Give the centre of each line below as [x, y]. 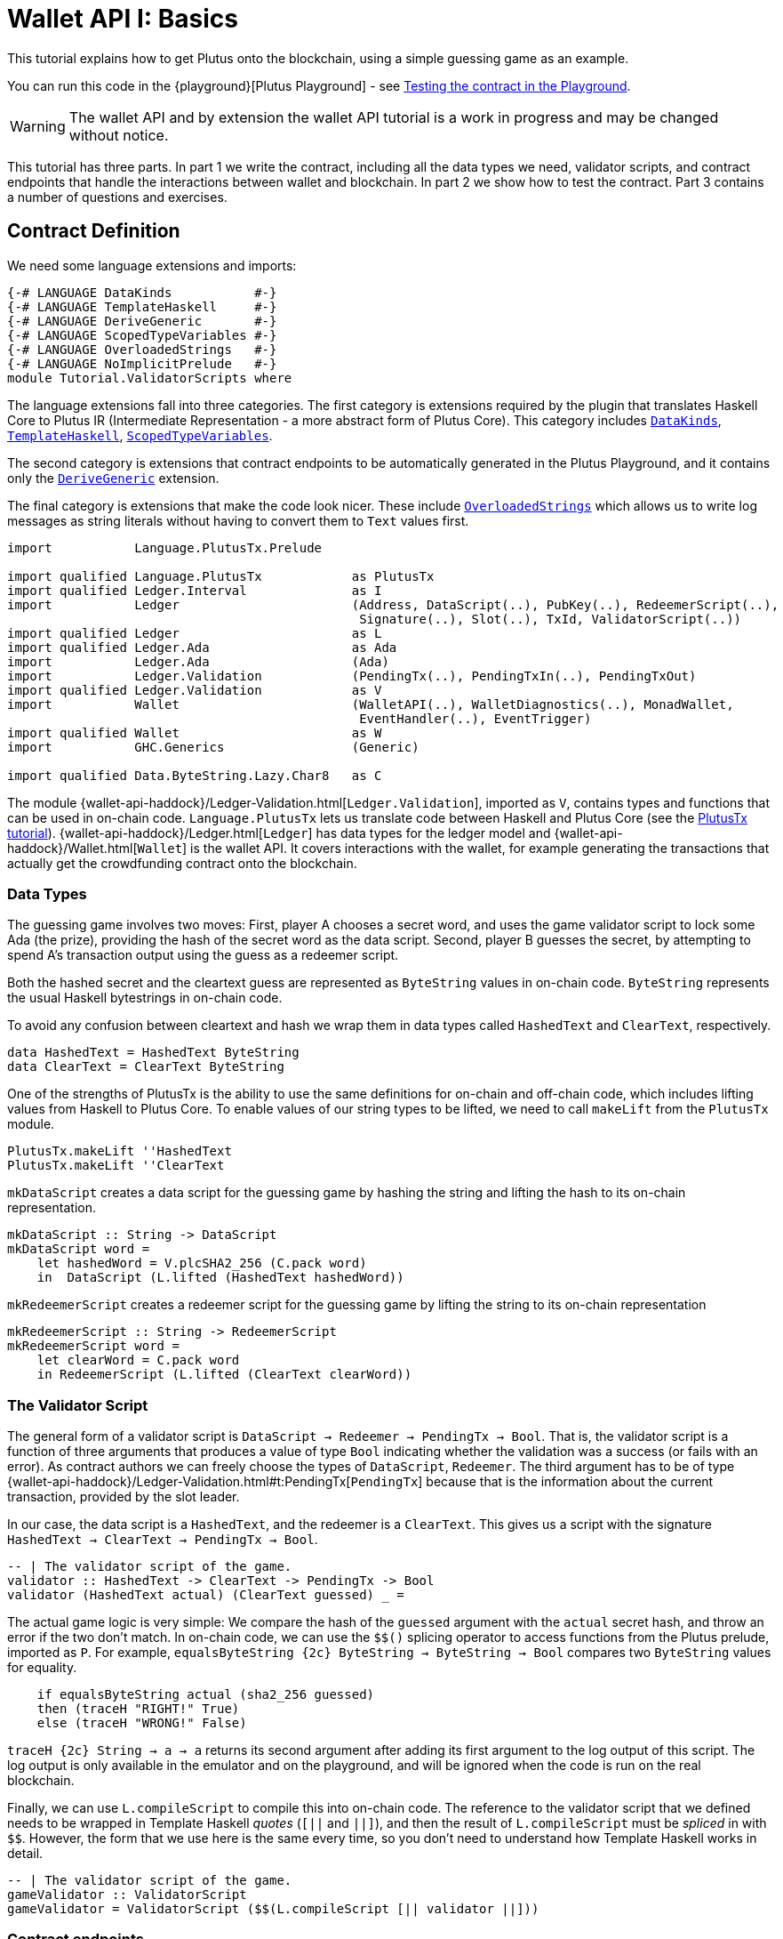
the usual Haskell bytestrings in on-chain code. [145, 998]
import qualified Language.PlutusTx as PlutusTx [221, 576]
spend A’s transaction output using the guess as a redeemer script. [203, 955]
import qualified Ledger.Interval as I [195, 590]
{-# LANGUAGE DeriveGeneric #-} [142, 321]
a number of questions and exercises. [117, 197]
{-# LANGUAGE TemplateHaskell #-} [142, 306]
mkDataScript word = [79, 1249]
